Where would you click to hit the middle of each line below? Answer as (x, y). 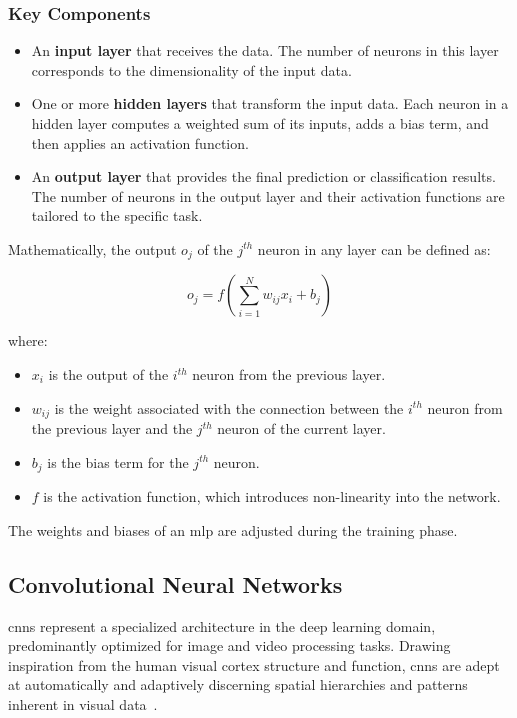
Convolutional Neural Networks (175, 583)
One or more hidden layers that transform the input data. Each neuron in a (270, 103)
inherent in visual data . (83, 703)
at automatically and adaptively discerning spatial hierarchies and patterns (238, 684)
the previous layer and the (112, 428)
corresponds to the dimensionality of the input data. (191, 69)
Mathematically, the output (92, 248)
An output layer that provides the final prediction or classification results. (263, 176)
